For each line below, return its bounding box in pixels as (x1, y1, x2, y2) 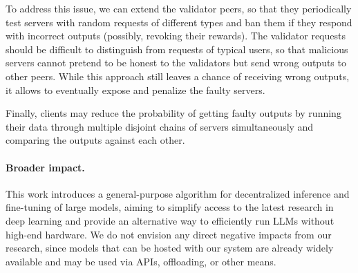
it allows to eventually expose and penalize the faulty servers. (6, 82, 265, 97)
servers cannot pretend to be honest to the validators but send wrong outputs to (6, 55, 346, 70)
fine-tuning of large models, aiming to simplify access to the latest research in (6, 200, 334, 214)
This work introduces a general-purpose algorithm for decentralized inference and (6, 186, 350, 200)
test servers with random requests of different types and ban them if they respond (6, 15, 352, 29)
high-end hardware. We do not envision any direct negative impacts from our (6, 227, 332, 241)
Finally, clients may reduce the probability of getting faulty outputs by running (6, 106, 341, 120)
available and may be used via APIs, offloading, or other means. (6, 254, 276, 268)
